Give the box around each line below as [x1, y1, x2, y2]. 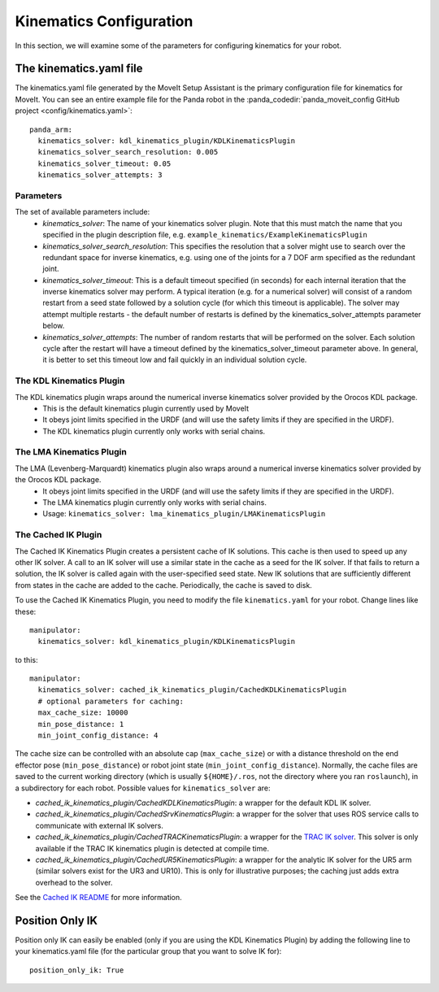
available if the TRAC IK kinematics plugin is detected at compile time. [35, 843, 270, 853]
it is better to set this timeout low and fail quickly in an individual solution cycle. [42, 355, 307, 365]
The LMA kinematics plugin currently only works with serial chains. [42, 498, 267, 507]
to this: [15, 655, 38, 664]
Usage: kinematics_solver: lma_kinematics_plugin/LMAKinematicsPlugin [42, 509, 326, 519]
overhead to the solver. [35, 877, 113, 887]
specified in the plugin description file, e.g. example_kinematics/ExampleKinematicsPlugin [42, 230, 367, 240]
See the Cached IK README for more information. [15, 893, 182, 903]
